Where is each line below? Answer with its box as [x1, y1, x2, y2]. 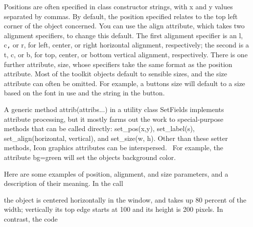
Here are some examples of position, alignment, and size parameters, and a [4, 168, 229, 179]
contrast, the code [4, 213, 58, 224]
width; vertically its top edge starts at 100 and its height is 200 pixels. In [4, 204, 223, 214]
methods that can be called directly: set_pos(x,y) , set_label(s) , [4, 123, 195, 134]
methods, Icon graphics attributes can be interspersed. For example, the [4, 142, 223, 153]
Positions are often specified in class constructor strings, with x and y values [4, 1, 233, 11]
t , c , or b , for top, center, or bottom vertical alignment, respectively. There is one [4, 49, 248, 60]
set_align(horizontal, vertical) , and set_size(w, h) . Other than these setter [4, 133, 228, 143]
